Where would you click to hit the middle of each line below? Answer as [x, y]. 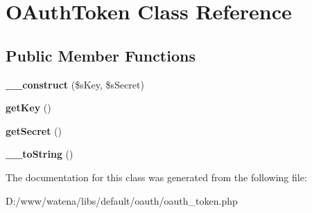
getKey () [28, 108]
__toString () [40, 154]
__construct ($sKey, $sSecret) [75, 84]
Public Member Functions [101, 55]
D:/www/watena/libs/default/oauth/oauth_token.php [122, 200]
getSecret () [34, 130]
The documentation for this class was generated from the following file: [156, 177]
